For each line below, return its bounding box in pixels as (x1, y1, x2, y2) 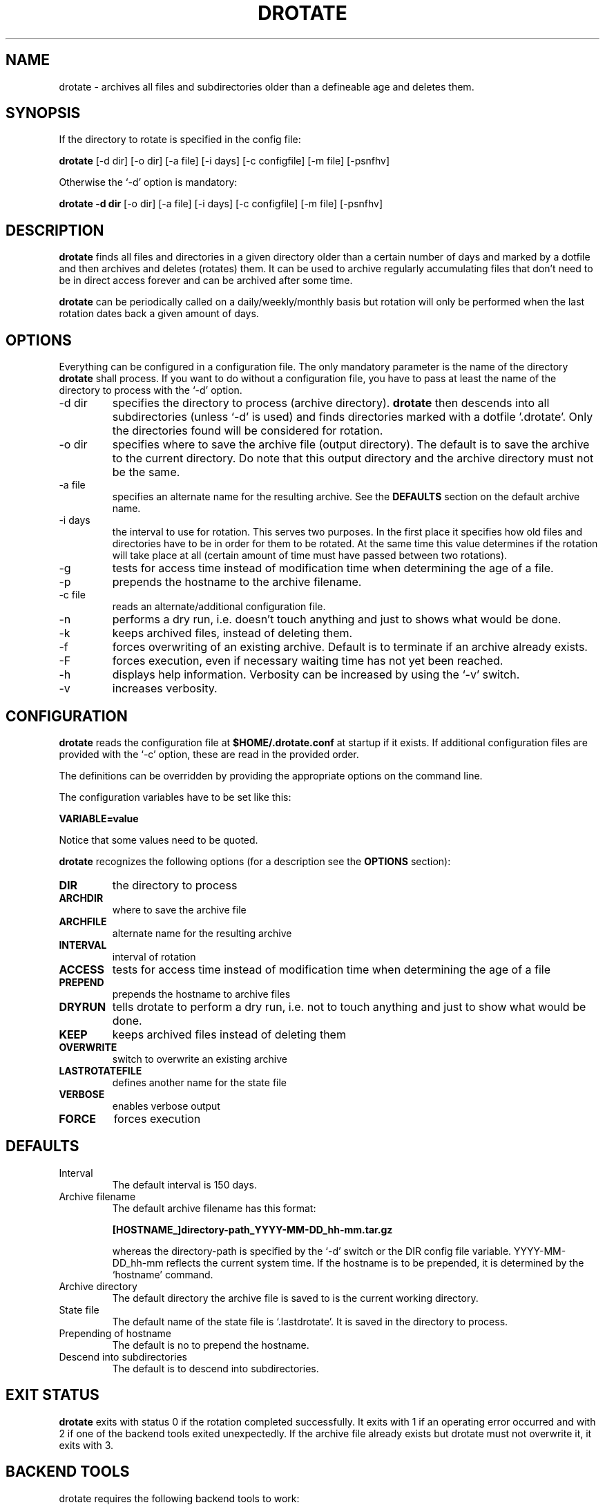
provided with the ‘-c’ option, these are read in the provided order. (59, 748, 359, 760)
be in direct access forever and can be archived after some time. (59, 274, 353, 287)
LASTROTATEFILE (59, 1064, 142, 1077)
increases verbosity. (112, 681, 218, 696)
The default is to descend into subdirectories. (112, 1362, 319, 1374)
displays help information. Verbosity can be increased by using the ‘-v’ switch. (112, 668, 520, 682)
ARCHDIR (59, 891, 104, 904)
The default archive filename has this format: (112, 1202, 316, 1214)
